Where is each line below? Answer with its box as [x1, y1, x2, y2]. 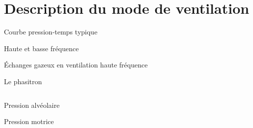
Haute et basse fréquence [4, 43, 79, 53]
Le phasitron [4, 76, 42, 86]
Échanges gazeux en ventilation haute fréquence [4, 60, 148, 70]
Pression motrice [4, 116, 54, 127]
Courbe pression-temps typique [4, 27, 98, 37]
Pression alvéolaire [4, 99, 60, 110]
